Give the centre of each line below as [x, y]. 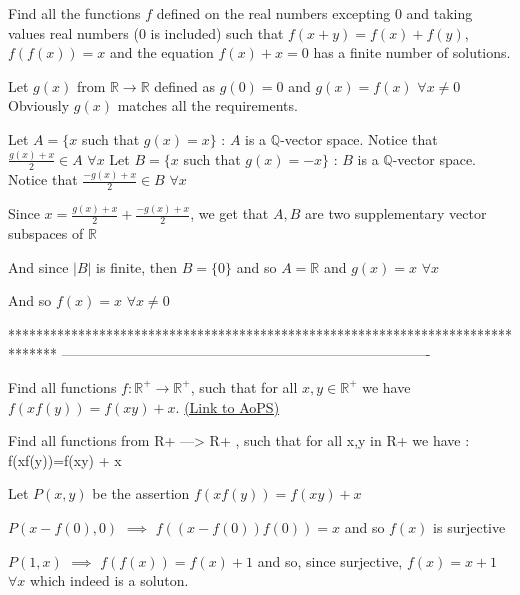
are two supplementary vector [396, 213]
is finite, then [137, 266]
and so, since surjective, [330, 560]
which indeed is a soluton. [109, 580]
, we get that [229, 213]
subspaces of [46, 232]
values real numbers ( [73, 32]
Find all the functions [74, 13]
